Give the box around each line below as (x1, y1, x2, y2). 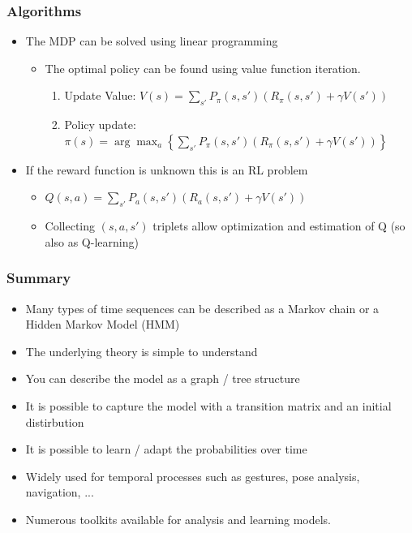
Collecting (45, 217, 96, 234)
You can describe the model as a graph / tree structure (25, 370, 300, 387)
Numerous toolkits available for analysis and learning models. (25, 510, 331, 527)
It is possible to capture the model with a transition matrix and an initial (25, 397, 392, 414)
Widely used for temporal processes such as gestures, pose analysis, (25, 467, 360, 484)
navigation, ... (25, 484, 94, 501)
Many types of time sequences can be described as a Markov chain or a (25, 299, 380, 316)
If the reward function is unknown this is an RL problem (25, 161, 308, 178)
